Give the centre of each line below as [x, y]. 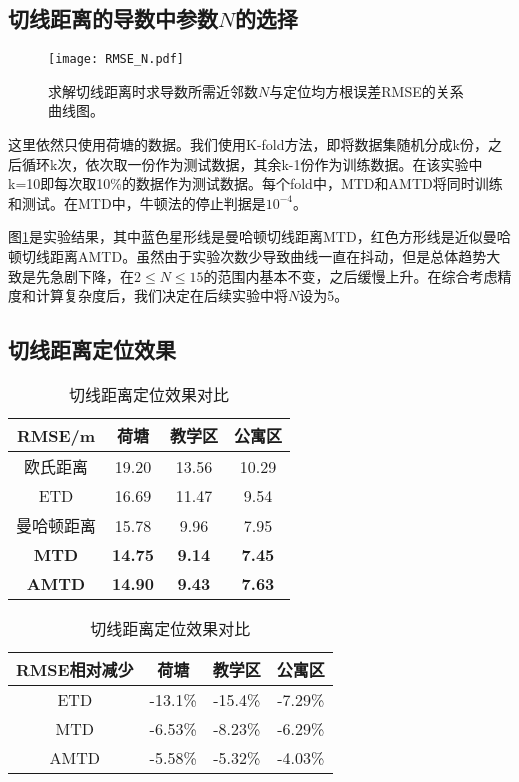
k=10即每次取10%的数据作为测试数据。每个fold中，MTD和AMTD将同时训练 [255, 183]
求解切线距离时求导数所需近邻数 [153, 90]
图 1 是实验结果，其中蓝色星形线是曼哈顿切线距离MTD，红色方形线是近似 [245, 236]
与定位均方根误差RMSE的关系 [366, 90]
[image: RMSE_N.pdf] [116, 59]
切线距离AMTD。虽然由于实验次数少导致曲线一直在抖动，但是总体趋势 [254, 256]
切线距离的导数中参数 [113, 18]
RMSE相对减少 [75, 669]
